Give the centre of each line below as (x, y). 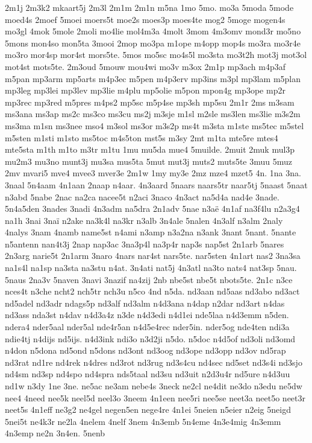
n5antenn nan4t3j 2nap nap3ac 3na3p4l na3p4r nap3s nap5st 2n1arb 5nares (145, 244)
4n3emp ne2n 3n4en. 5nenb (55, 433)
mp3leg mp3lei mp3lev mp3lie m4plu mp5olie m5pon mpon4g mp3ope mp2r (145, 90)
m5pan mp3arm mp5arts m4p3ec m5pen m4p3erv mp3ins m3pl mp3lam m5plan (153, 78)
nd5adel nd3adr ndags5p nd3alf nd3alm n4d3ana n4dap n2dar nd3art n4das (145, 303)
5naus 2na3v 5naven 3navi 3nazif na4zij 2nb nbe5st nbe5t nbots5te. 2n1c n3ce (149, 279)
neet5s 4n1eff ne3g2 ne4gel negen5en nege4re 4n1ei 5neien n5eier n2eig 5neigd (148, 410)
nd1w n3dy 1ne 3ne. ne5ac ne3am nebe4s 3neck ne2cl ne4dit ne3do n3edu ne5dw (154, 386)
